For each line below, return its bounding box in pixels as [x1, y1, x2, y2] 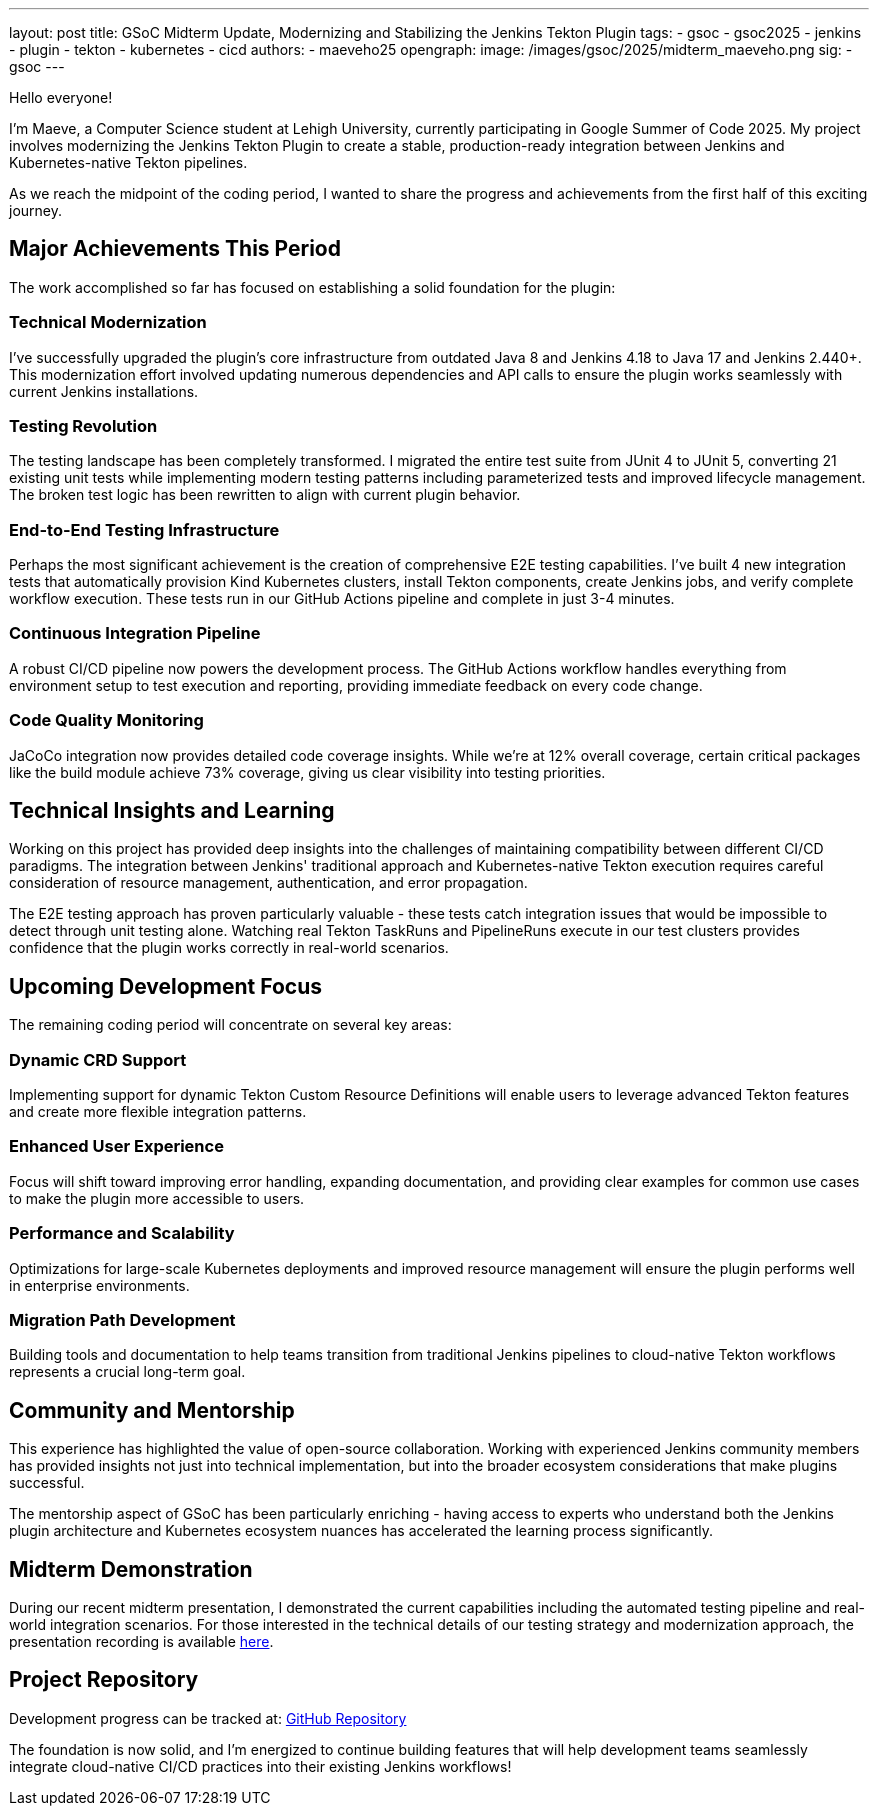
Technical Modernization [9, 312, 207, 333]
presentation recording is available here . [9, 1632, 274, 1650]
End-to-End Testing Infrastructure [9, 519, 280, 540]
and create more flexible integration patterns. [9, 1103, 307, 1121]
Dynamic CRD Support [9, 1049, 187, 1070]
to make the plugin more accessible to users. [9, 1189, 305, 1207]
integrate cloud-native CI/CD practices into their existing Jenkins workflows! [9, 1757, 512, 1775]
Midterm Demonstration [9, 1556, 253, 1582]
